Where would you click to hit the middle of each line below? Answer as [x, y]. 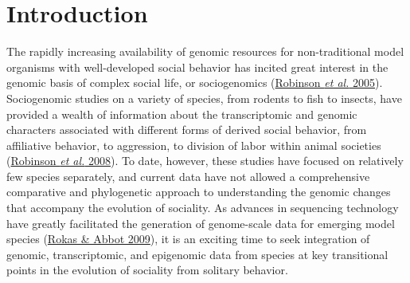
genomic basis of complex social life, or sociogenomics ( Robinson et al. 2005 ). [195, 83]
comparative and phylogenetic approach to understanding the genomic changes [199, 192]
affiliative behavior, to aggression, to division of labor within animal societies [194, 145]
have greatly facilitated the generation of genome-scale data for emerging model [201, 223]
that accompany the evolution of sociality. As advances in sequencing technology [203, 208]
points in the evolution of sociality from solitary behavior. [147, 270]
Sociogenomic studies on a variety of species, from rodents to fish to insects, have [204, 98]
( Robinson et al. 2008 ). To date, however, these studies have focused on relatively [205, 161]
